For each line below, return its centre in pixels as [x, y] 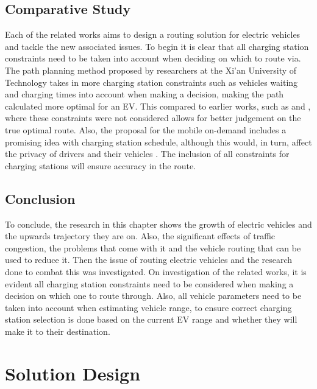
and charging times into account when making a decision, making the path [144, 94]
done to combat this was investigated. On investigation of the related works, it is [156, 271]
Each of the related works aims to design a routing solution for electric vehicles [153, 34]
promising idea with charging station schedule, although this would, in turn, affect [158, 142]
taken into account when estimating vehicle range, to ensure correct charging [148, 307]
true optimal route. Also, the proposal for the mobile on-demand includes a [146, 129]
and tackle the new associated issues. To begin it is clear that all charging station [157, 46]
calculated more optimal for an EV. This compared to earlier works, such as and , [158, 106]
